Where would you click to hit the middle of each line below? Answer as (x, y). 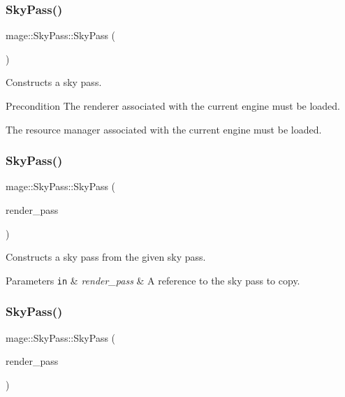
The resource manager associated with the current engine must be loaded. (164, 129)
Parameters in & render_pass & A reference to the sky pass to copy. (153, 280)
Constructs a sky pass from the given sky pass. (106, 257)
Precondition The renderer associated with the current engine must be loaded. (173, 106)
